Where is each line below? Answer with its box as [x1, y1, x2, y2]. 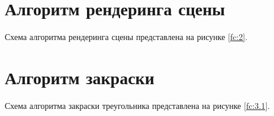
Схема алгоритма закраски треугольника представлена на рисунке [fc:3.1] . [5, 99, 270, 111]
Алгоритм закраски [5, 65, 154, 89]
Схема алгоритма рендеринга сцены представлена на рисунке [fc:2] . [5, 31, 248, 43]
